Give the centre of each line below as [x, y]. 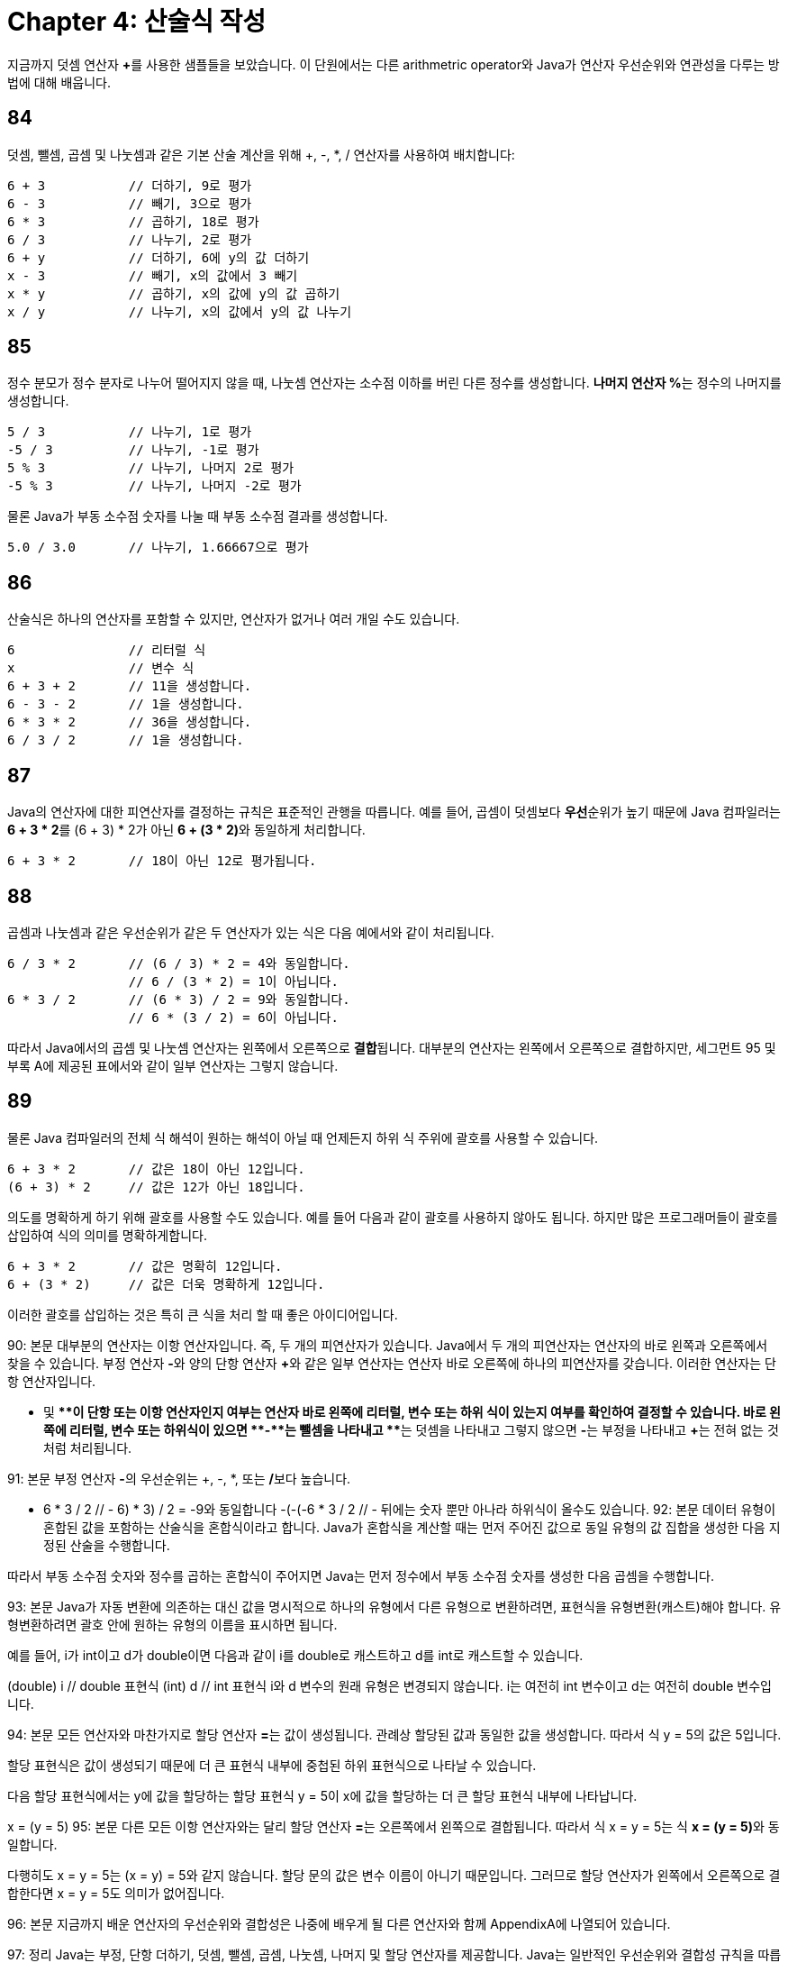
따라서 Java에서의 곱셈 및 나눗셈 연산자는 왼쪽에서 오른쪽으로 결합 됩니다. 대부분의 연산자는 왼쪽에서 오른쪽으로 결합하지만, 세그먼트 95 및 [392, 1047]
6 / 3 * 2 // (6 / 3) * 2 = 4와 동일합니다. [179, 963]
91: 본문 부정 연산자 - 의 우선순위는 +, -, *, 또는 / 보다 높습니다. [179, 1478]
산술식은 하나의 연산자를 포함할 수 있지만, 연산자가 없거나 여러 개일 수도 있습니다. [234, 619]
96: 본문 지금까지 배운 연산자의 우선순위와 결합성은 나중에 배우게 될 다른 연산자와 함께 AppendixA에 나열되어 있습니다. [339, 1923]
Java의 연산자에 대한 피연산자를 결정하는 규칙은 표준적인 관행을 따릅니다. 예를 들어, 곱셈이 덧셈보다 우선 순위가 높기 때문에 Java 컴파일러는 [394, 812]
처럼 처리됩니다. [88, 1447]
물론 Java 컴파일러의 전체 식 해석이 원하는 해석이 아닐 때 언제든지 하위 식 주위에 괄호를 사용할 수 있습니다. [303, 1137]
